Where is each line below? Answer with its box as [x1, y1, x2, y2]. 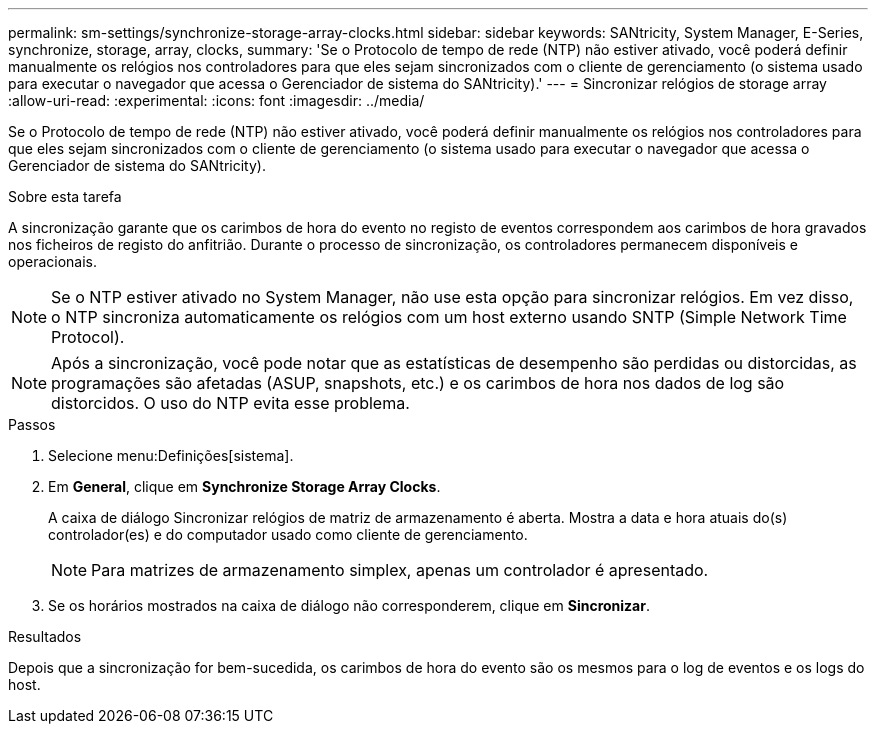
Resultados [8, 628, 82, 645]
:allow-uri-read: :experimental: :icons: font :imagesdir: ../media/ [8, 92, 425, 109]
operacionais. [8, 253, 97, 270]
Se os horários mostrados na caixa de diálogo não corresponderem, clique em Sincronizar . [48, 597, 650, 614]
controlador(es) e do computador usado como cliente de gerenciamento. [48, 526, 528, 543]
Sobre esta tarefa [8, 188, 122, 205]
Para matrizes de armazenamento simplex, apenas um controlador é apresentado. [91, 560, 709, 580]
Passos [8, 416, 56, 433]
